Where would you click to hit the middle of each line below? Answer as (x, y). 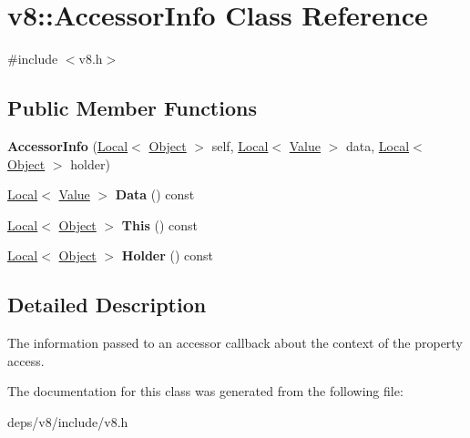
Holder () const (168, 255)
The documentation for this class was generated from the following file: (205, 391)
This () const (159, 224)
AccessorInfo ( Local (68, 145)
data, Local (378, 145)
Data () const (155, 194)
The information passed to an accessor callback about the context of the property (235, 343)
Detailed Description (107, 305)
